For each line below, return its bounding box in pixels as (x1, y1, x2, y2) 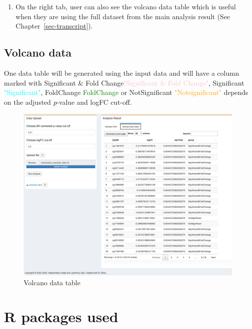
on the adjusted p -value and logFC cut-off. (4, 96, 132, 107)
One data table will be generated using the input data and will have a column (4, 67, 239, 78)
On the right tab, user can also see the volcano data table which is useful (15, 1, 236, 11)
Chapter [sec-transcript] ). (15, 21, 93, 31)
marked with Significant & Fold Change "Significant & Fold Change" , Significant (4, 77, 245, 88)
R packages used (4, 306, 119, 326)
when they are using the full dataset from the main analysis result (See (15, 11, 230, 21)
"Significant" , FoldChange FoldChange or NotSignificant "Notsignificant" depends (4, 87, 249, 97)
